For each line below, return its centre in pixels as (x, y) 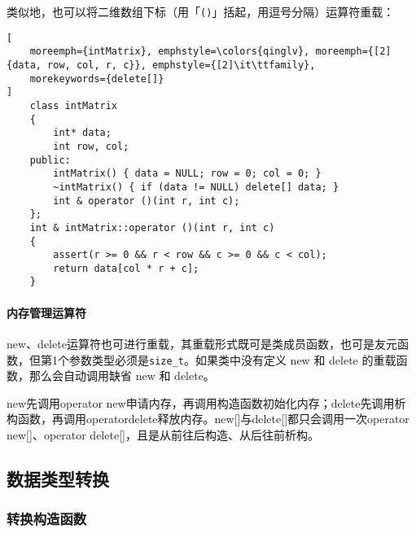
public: (50, 160)
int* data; (82, 133)
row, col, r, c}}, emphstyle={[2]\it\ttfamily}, (182, 65)
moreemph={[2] (353, 52)
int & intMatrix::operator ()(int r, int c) (152, 227)
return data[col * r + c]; (126, 268)
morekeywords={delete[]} (97, 79)
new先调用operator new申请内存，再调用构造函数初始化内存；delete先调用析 (206, 402)
